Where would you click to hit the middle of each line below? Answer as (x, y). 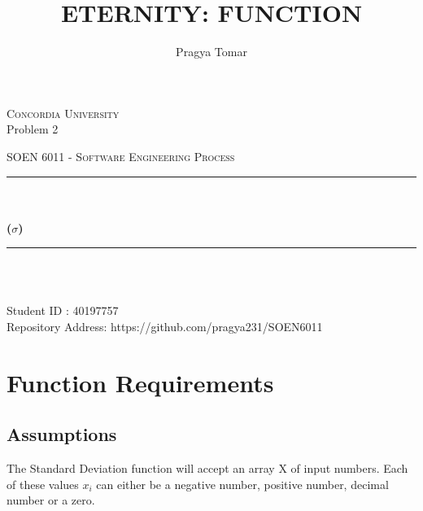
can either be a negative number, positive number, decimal (242, 484)
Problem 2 (33, 129)
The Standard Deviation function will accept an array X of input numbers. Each (207, 468)
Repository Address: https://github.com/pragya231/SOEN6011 (165, 327)
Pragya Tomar (211, 52)
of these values (43, 484)
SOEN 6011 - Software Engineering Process (121, 156)
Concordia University (63, 113)
